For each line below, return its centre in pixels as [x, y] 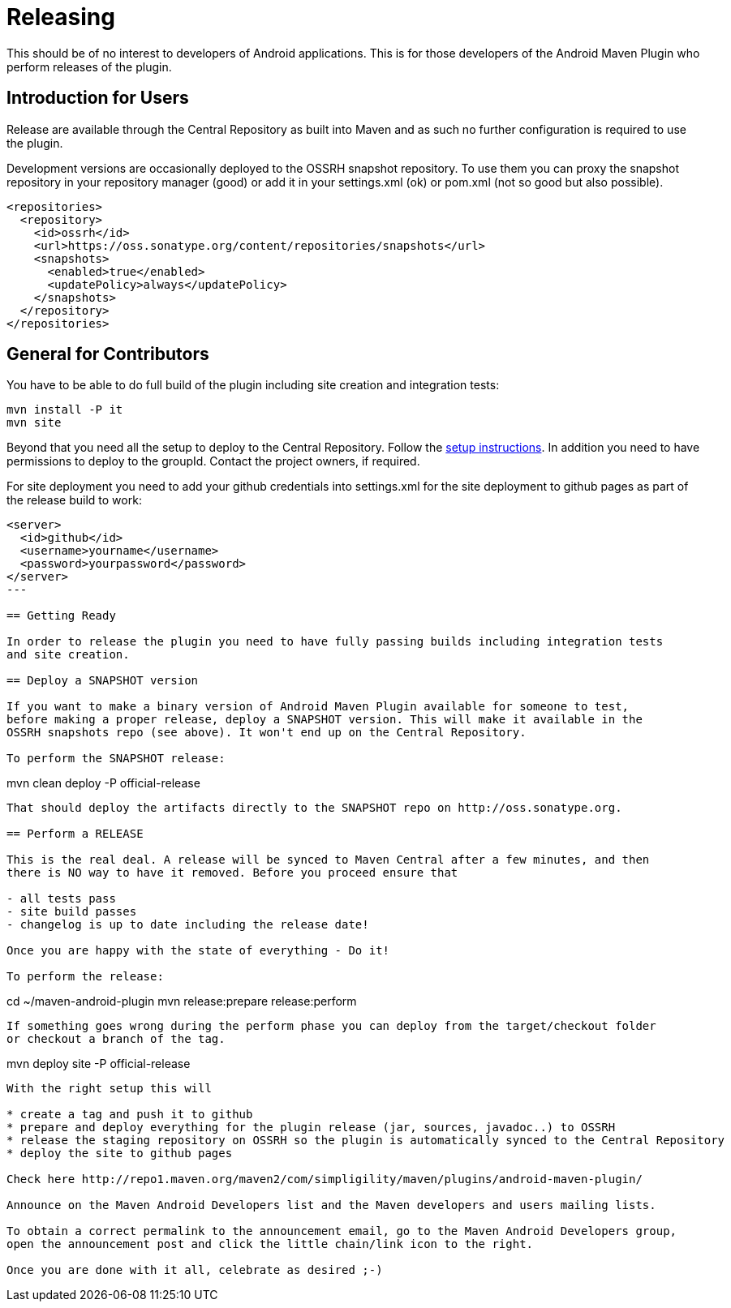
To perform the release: [85, 977]
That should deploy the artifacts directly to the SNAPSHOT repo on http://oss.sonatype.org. [314, 808]
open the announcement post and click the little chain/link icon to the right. [270, 1244]
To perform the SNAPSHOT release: [116, 759]
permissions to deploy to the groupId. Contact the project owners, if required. [213, 461]
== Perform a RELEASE [75, 834]
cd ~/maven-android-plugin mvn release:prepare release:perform [182, 1001]
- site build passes [72, 912]
